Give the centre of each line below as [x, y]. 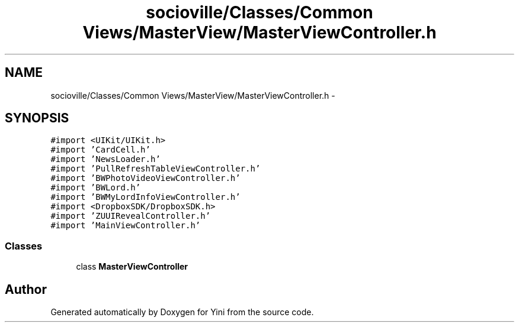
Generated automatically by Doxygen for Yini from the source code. [182, 312]
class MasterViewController [132, 267]
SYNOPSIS [37, 118]
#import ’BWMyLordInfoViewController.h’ [145, 197]
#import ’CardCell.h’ [100, 150]
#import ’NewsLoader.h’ [105, 159]
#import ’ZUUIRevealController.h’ [131, 216]
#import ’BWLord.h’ [96, 188]
